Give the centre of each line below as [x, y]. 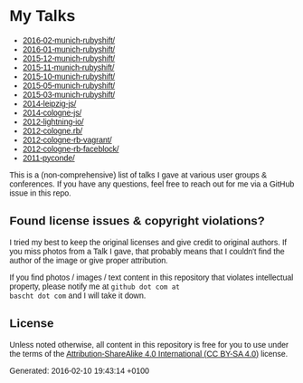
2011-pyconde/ [48, 158]
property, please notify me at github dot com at [95, 286]
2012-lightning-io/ [53, 121]
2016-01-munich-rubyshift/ [69, 49]
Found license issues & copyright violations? [137, 221]
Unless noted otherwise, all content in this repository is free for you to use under [149, 345]
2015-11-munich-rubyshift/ [68, 67]
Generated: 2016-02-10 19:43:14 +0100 [80, 370]
